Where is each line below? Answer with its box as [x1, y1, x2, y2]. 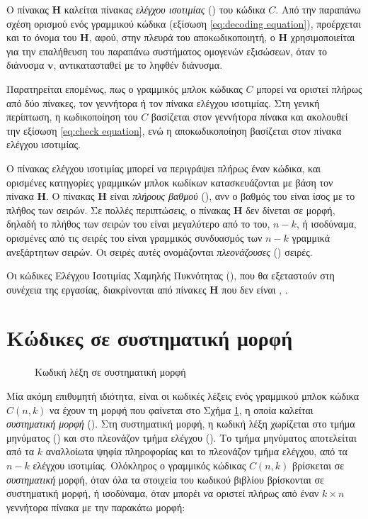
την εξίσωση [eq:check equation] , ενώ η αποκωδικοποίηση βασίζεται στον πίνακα [6, 123, 342, 138]
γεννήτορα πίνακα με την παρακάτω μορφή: [6, 499, 185, 514]
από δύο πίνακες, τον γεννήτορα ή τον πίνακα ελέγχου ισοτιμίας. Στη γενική [6, 95, 320, 110]
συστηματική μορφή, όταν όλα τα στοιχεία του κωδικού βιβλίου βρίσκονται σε [6, 471, 324, 486]
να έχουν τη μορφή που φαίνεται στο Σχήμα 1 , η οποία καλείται [50, 402, 314, 417]
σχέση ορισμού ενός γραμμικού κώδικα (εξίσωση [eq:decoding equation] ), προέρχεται [6, 16, 361, 30]
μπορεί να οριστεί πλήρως [256, 81, 362, 96]
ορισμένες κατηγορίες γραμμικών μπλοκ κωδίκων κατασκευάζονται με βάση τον [6, 174, 333, 189]
